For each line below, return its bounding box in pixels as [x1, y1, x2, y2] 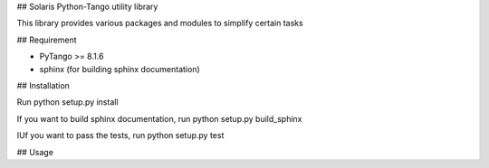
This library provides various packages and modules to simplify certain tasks [16, 18, 303, 29]
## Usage [16, 146, 54, 157]
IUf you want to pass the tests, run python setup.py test [16, 130, 225, 141]
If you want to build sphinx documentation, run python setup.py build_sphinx [16, 113, 302, 124]
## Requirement [16, 34, 77, 45]
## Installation [16, 79, 70, 90]
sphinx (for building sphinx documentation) [39, 63, 201, 74]
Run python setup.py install [16, 97, 119, 107]
